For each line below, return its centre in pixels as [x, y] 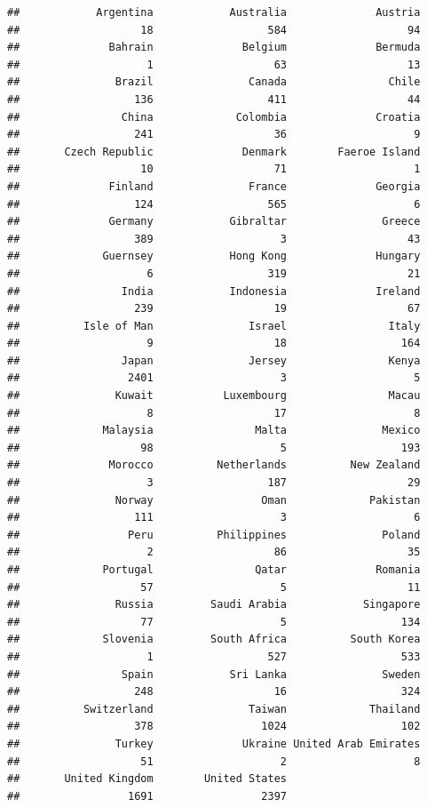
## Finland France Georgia [214, 186]
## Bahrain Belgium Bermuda [214, 48]
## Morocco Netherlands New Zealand [214, 465]
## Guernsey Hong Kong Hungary [214, 256]
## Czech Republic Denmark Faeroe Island [214, 152]
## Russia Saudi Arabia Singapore [214, 605]
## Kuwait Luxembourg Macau [214, 396]
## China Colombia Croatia [214, 117]
